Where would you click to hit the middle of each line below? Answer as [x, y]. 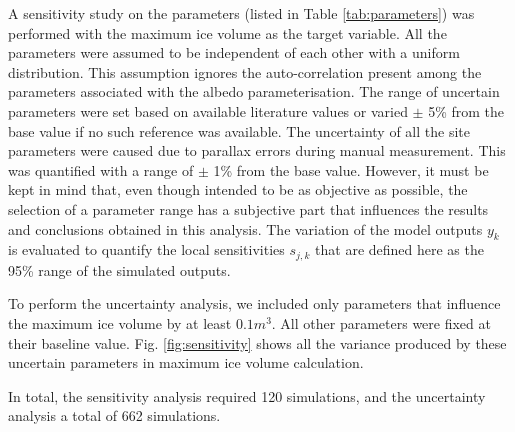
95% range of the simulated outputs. [119, 269]
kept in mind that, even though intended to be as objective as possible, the [238, 189]
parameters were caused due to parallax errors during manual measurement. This [257, 150]
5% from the [466, 110]
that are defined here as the [399, 249]
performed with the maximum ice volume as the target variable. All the [227, 32]
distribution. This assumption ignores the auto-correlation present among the [245, 71]
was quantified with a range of [101, 169]
